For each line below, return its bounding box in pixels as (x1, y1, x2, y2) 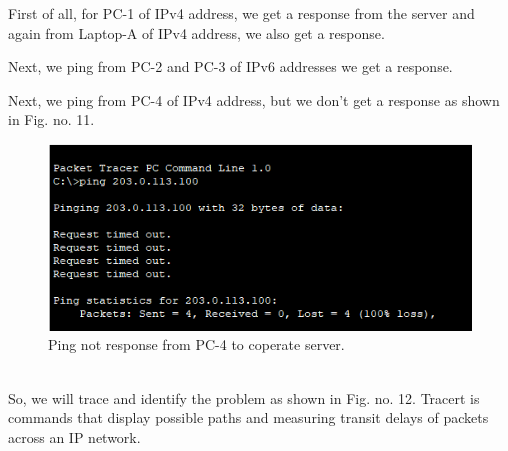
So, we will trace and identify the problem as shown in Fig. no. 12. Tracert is (8, 387, 480, 408)
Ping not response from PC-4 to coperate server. (48, 334, 345, 355)
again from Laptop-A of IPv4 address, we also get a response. (8, 22, 385, 43)
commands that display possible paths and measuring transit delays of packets (8, 407, 489, 428)
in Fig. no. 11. (8, 109, 95, 130)
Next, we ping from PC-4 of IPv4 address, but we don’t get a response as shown (8, 89, 500, 110)
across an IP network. (8, 426, 141, 447)
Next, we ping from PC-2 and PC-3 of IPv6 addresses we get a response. (8, 56, 453, 77)
